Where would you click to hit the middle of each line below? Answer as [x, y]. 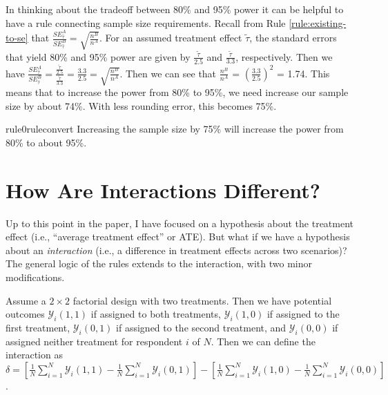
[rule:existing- [318, 22]
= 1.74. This [303, 73]
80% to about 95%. [46, 142]
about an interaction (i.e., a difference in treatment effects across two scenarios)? [176, 250]
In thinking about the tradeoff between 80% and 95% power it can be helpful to [175, 9]
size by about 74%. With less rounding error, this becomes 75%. [141, 105]
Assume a [26, 300]
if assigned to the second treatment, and [201, 327]
